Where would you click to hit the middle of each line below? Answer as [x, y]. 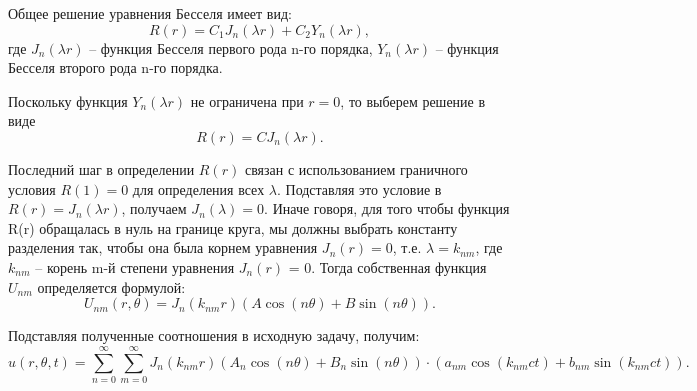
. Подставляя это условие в [359, 188]
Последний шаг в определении [101, 168]
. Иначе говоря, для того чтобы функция [387, 208]
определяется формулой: [111, 286]
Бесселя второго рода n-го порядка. [115, 67]
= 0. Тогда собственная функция [387, 266]
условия [32, 188]
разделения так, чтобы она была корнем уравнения [163, 247]
